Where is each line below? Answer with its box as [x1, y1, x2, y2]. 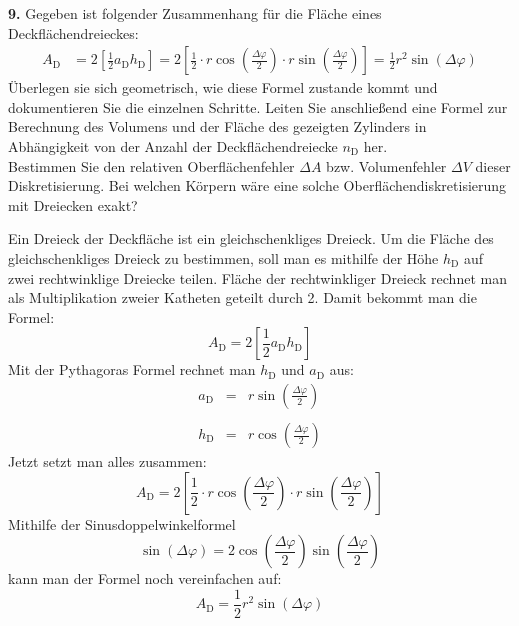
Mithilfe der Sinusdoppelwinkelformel [8, 513, 236, 534]
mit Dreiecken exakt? [8, 194, 138, 215]
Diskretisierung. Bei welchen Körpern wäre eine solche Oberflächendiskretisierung [8, 175, 507, 196]
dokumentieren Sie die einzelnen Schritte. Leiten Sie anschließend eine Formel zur [8, 96, 508, 117]
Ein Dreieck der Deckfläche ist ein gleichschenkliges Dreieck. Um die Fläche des [8, 228, 494, 249]
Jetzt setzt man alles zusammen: [8, 451, 207, 472]
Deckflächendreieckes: [8, 22, 139, 43]
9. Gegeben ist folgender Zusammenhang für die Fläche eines [8, 3, 382, 23]
